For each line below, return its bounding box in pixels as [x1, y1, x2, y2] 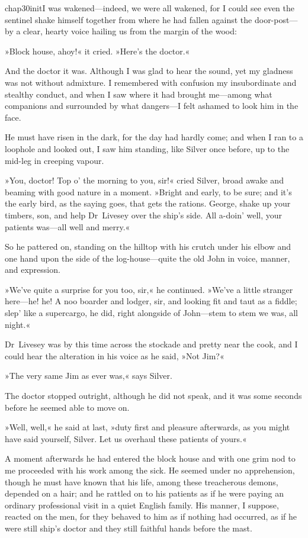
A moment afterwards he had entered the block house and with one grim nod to [5, 452, 296, 465]
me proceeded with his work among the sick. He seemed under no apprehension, [5, 464, 295, 476]
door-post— [254, 13, 298, 25]
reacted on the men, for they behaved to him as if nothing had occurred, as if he [5, 510, 297, 523]
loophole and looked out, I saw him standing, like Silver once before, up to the [5, 142, 290, 154]
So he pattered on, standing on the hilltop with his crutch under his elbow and [5, 240, 291, 253]
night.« [5, 318, 31, 330]
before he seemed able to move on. [5, 401, 130, 413]
